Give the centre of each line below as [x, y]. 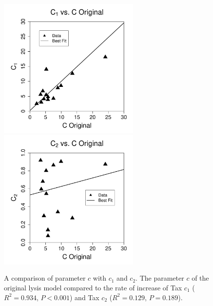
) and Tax [85, 297]
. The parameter [160, 278]
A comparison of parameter [45, 278]
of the [200, 278]
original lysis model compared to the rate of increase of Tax [93, 287]
